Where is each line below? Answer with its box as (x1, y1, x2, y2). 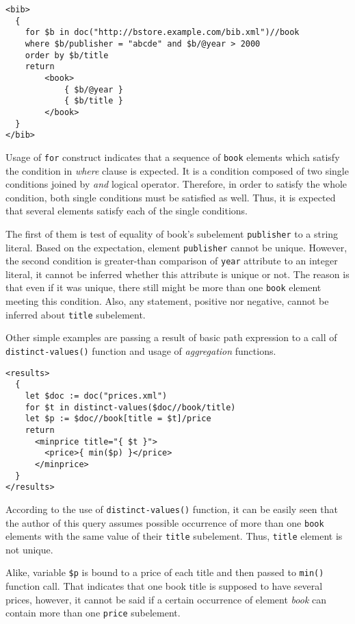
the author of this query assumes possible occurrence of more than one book (5, 515, 324, 529)
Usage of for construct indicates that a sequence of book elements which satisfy (5, 149, 340, 164)
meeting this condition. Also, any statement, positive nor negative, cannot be (5, 294, 329, 308)
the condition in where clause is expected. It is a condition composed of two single (5, 163, 349, 177)
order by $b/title (25, 50, 109, 60)
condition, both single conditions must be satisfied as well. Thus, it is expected (5, 190, 336, 204)
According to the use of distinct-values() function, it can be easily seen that (5, 501, 338, 516)
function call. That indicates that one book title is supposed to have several (5, 579, 323, 593)
